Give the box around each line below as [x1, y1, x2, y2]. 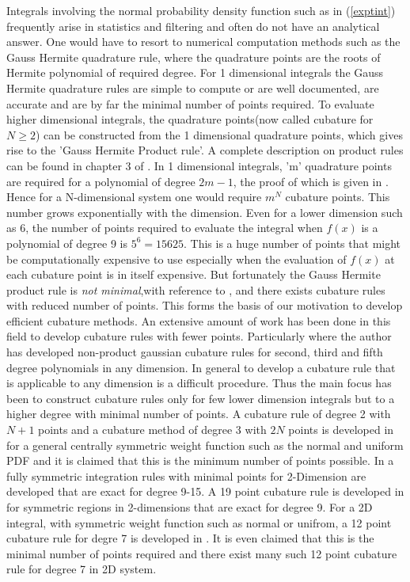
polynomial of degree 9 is [6, 234, 127, 251]
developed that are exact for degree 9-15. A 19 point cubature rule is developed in [6, 483, 404, 500]
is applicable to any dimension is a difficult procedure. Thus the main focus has [6, 375, 392, 391]
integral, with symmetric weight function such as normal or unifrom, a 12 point [6, 514, 392, 531]
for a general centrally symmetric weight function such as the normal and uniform [6, 436, 404, 453]
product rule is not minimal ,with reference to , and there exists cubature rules [6, 281, 385, 298]
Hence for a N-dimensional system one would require [6, 188, 262, 205]
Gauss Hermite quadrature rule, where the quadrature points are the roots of [6, 48, 381, 65]
